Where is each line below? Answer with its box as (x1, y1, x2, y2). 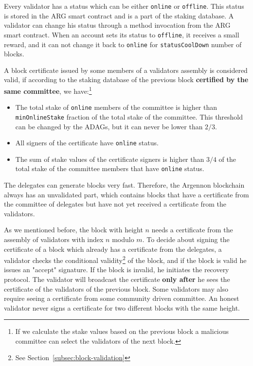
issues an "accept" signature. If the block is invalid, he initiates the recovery (4, 264, 229, 275)
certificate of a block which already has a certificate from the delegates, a (4, 244, 222, 254)
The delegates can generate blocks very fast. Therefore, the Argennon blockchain (4, 180, 245, 190)
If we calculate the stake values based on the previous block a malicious (15, 326, 229, 336)
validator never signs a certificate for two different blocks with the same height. (4, 302, 240, 313)
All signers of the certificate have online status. (15, 138, 159, 148)
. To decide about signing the (142, 234, 230, 244)
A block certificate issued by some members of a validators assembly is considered (4, 65, 248, 75)
